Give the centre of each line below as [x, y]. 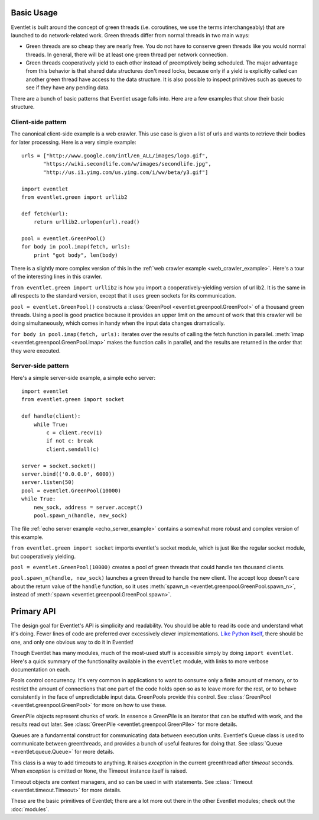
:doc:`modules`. [30, 809]
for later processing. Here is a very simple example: [74, 142]
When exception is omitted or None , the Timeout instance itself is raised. [99, 771]
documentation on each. [41, 669]
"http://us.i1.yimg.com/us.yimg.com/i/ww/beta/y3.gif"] [126, 172]
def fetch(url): [45, 214]
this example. [27, 537]
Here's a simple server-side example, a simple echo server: [83, 377]
